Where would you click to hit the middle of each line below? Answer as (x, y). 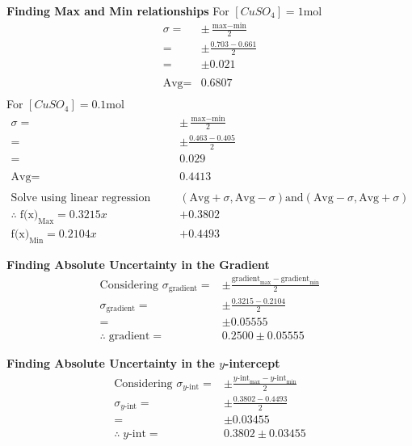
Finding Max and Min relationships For (118, 11)
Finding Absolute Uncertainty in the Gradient (138, 264)
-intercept (252, 363)
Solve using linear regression (81, 198)
